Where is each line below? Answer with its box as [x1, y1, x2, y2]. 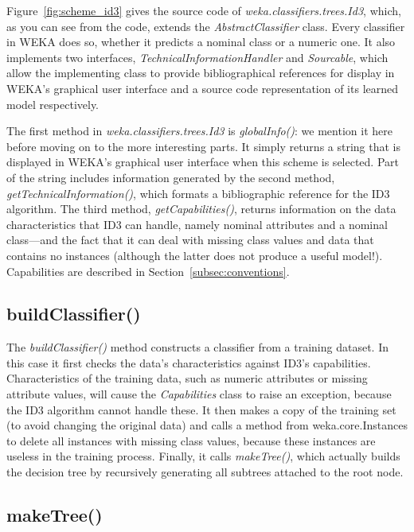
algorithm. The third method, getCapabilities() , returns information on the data [6, 200, 396, 217]
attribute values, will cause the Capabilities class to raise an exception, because [6, 386, 392, 402]
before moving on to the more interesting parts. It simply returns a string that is [6, 138, 401, 154]
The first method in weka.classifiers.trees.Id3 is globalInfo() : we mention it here [6, 122, 393, 139]
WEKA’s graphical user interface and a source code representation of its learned [6, 80, 399, 96]
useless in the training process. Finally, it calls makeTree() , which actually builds [6, 448, 400, 464]
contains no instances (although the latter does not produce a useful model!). [6, 247, 383, 263]
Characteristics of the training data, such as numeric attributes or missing [6, 370, 368, 386]
